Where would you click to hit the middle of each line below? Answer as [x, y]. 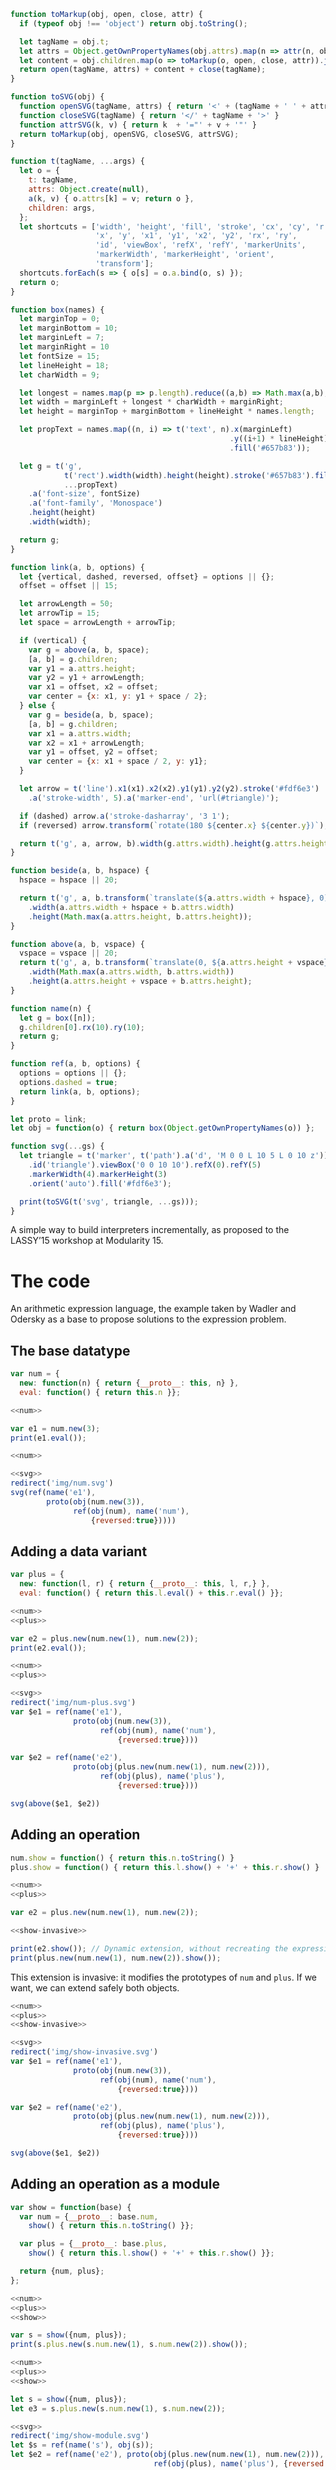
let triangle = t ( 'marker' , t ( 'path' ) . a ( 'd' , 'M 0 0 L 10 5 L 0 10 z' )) [174, 1156]
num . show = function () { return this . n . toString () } [122, 1858]
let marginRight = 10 [64, 347]
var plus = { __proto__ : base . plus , [93, 2244]
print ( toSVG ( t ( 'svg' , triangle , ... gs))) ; [109, 1201]
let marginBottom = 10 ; [68, 328]
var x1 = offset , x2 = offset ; [93, 687]
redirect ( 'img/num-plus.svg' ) [73, 1703]
